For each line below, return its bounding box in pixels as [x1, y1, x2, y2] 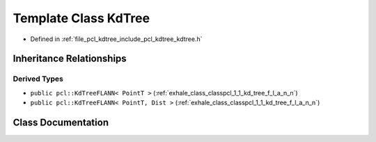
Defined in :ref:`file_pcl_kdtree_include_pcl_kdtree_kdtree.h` [30, 35, 203, 43]
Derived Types [13, 74, 64, 84]
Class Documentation [13, 116, 109, 128]
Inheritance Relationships [13, 53, 127, 65]
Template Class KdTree [13, 10, 150, 26]
